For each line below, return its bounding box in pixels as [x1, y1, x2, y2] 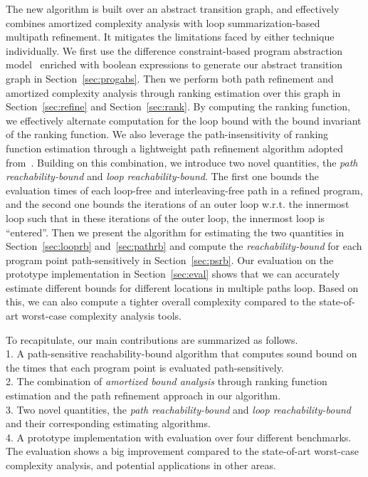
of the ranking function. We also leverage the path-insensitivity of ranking [6, 127, 329, 142]
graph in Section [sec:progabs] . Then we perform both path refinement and [6, 70, 334, 85]
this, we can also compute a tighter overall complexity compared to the [6, 294, 316, 309]
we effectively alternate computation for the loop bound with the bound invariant [6, 112, 362, 127]
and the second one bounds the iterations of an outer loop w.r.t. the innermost [6, 196, 349, 211]
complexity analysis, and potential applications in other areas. [6, 458, 276, 472]
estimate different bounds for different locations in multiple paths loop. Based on [6, 280, 359, 295]
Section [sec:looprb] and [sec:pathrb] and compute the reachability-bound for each [6, 238, 362, 253]
